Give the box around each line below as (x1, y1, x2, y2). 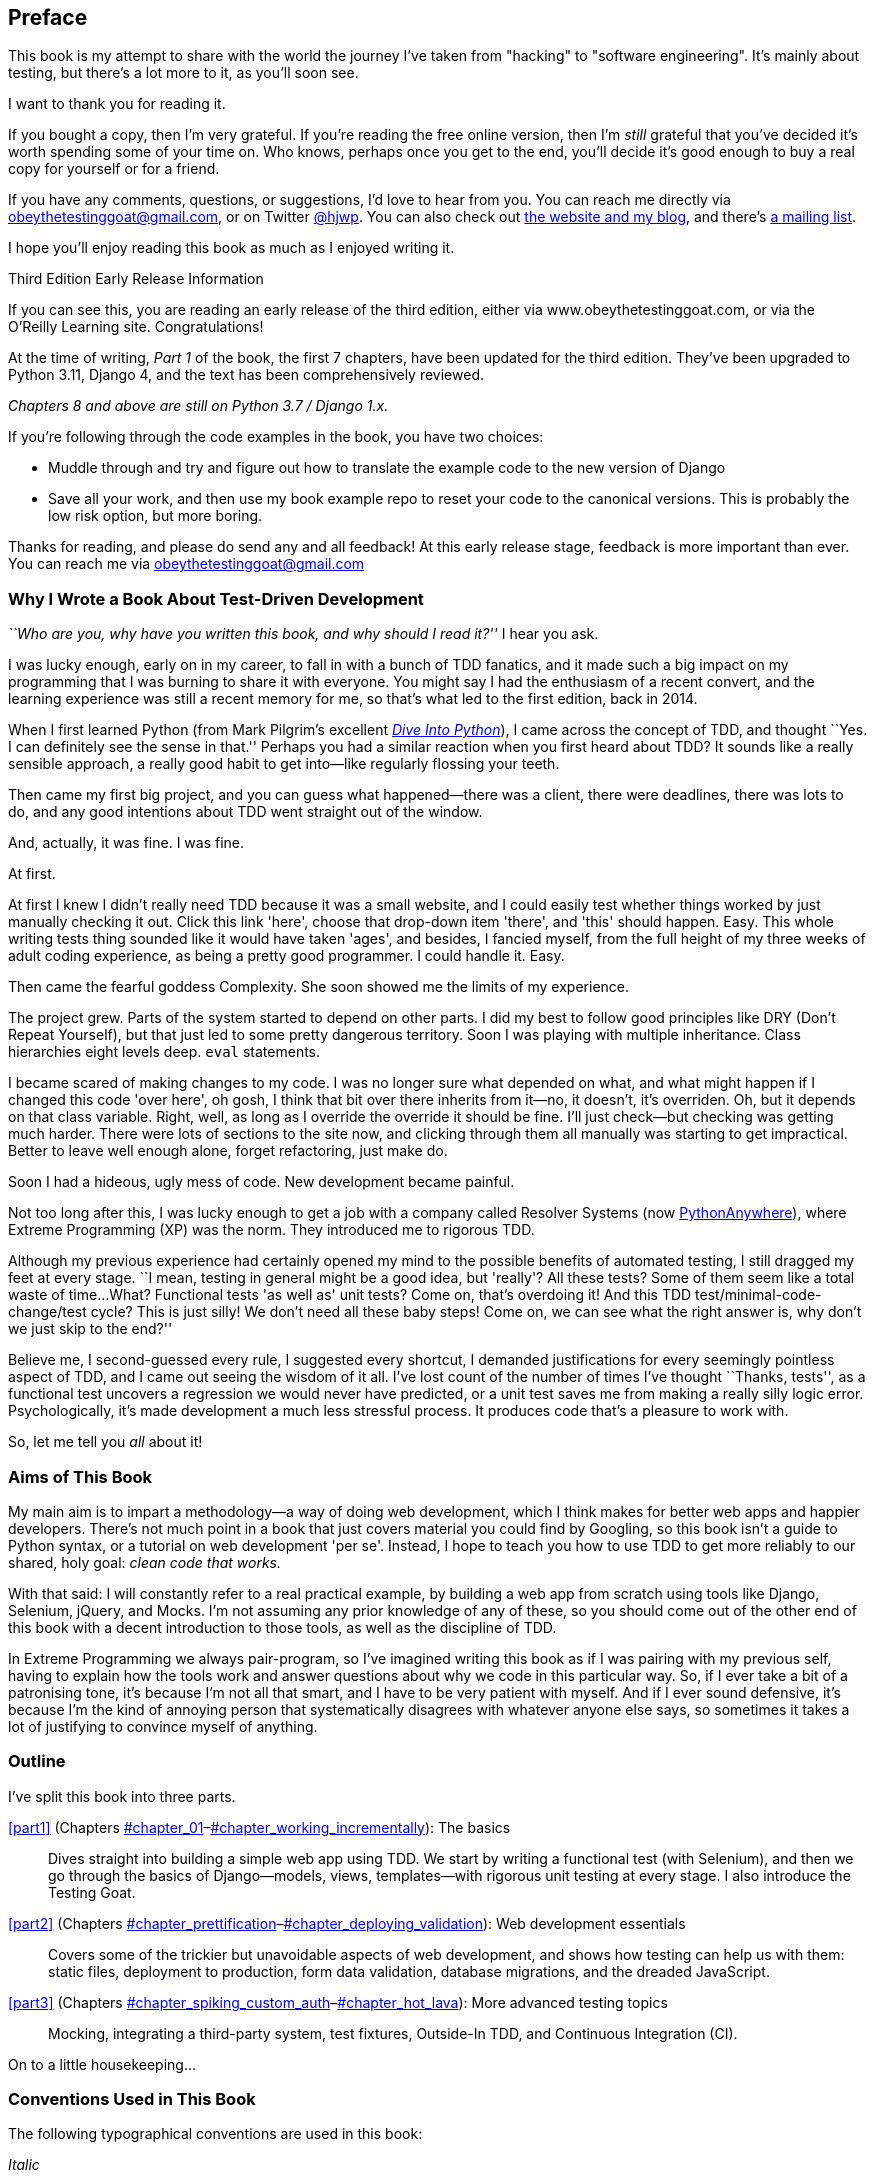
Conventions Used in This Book (8, 2089, 256, 2110)
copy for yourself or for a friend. (8, 160, 220, 178)
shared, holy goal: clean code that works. (8, 1553, 282, 1571)
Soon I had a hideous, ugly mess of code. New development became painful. (8, 1173, 515, 1191)
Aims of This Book (8, 1466, 153, 1487)
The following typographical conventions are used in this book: (8, 2125, 423, 2143)
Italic (8, 2156, 40, 2174)
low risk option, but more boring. (48, 507, 263, 525)
